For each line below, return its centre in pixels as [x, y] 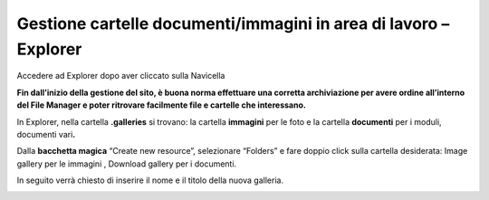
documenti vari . [46, 134]
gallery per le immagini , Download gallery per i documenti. [127, 164]
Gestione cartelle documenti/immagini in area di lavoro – [233, 24]
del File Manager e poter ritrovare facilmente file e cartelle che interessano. [162, 105]
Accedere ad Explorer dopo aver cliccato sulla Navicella [121, 76]
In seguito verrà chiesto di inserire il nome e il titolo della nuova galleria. [150, 180]
